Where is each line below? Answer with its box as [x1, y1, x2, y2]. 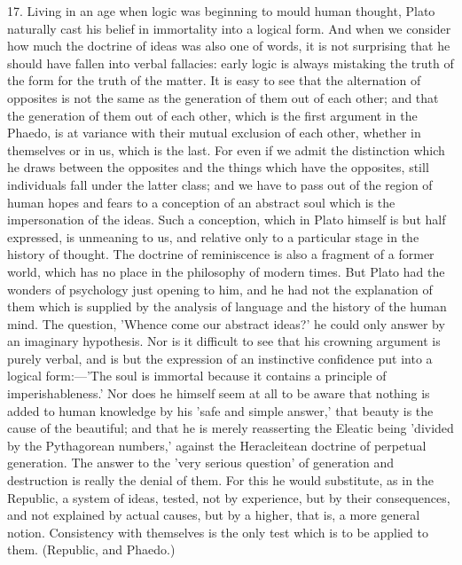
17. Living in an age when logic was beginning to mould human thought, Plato [7, 2, 435, 20]
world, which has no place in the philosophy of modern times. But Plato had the [7, 262, 445, 280]
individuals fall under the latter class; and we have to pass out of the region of [7, 175, 433, 193]
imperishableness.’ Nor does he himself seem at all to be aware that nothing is [7, 384, 430, 403]
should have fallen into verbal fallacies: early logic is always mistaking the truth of [7, 53, 454, 72]
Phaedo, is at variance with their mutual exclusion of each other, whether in [7, 123, 421, 142]
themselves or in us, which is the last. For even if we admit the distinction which [7, 140, 445, 159]
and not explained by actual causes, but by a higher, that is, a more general [7, 506, 420, 524]
